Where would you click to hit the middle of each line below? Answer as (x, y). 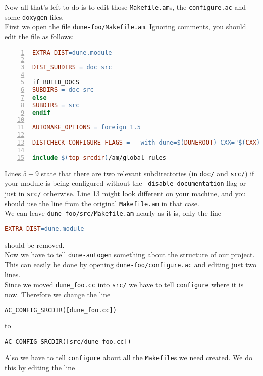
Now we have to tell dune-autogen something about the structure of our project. (130, 254)
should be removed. (35, 244)
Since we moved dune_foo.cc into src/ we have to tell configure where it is (124, 284)
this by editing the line (40, 367)
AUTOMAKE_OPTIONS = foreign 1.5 (87, 128)
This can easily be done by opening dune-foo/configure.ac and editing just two (131, 265)
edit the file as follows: (39, 36)
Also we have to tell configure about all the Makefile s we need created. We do (128, 357)
